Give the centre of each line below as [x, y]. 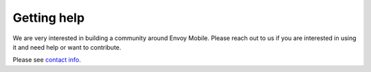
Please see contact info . [47, 60]
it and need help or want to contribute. [67, 47]
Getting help [49, 18]
